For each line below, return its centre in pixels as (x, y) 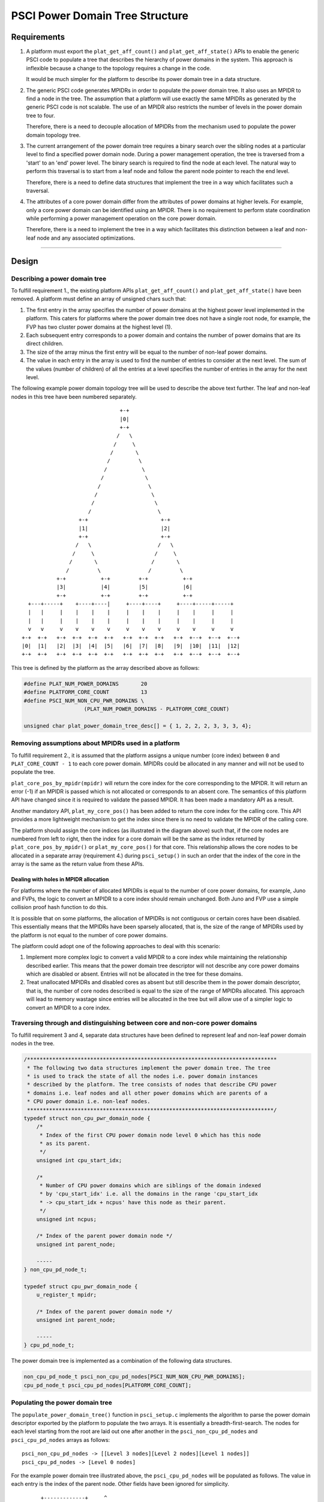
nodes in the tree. (33, 1044)
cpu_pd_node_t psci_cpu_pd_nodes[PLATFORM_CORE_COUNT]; (108, 1385)
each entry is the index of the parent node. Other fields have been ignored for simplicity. (120, 1484)
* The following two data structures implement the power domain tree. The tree (149, 1068)
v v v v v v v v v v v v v (131, 629)
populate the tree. (33, 772)
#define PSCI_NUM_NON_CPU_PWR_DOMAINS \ (84, 701)
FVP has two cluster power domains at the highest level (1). (99, 327)
